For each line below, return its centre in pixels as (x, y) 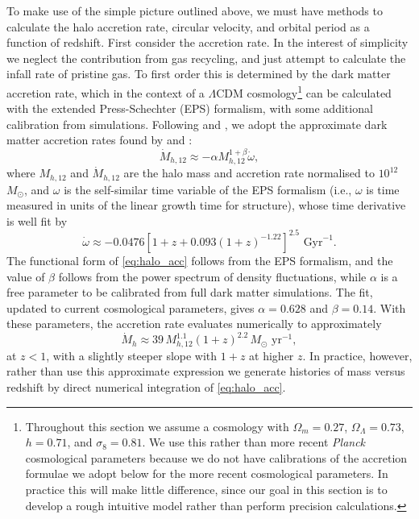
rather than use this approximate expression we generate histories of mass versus (206, 371)
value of (26, 276)
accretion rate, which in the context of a (106, 92)
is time (383, 189)
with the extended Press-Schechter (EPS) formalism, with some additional (190, 108)
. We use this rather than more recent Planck (254, 442)
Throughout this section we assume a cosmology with (157, 426)
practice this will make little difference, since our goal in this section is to (206, 490)
